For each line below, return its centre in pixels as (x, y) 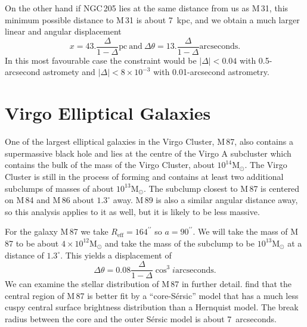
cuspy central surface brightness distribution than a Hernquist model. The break (152, 307)
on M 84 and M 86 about (49, 200)
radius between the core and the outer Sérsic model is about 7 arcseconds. (141, 318)
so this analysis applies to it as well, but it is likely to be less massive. (132, 211)
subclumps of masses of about (59, 188)
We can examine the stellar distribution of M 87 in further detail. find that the (148, 284)
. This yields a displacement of (116, 255)
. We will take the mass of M (246, 231)
